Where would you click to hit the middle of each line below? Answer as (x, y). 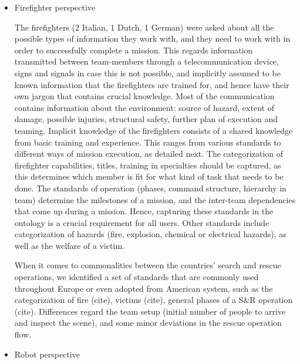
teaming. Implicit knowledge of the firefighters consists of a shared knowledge (154, 130)
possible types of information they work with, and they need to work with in (152, 38)
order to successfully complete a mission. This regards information (134, 50)
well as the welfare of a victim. (69, 245)
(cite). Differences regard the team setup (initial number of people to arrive (150, 311)
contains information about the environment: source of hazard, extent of (144, 107)
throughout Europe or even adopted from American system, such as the (144, 288)
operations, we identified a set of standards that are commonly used (136, 277)
